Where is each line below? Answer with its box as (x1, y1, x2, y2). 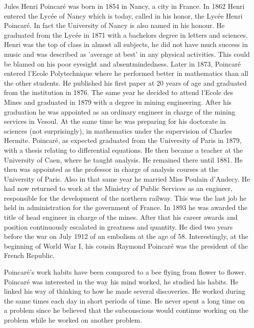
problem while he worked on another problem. (4, 315, 142, 325)
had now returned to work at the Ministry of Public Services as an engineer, (4, 183, 232, 193)
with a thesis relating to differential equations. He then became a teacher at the (4, 144, 243, 155)
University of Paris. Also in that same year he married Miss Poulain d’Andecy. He (4, 173, 250, 184)
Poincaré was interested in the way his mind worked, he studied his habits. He (4, 276, 239, 286)
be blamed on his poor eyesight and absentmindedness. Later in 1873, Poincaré (4, 58, 241, 69)
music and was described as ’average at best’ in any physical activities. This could (4, 48, 250, 59)
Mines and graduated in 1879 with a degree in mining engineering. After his (4, 96, 232, 107)
